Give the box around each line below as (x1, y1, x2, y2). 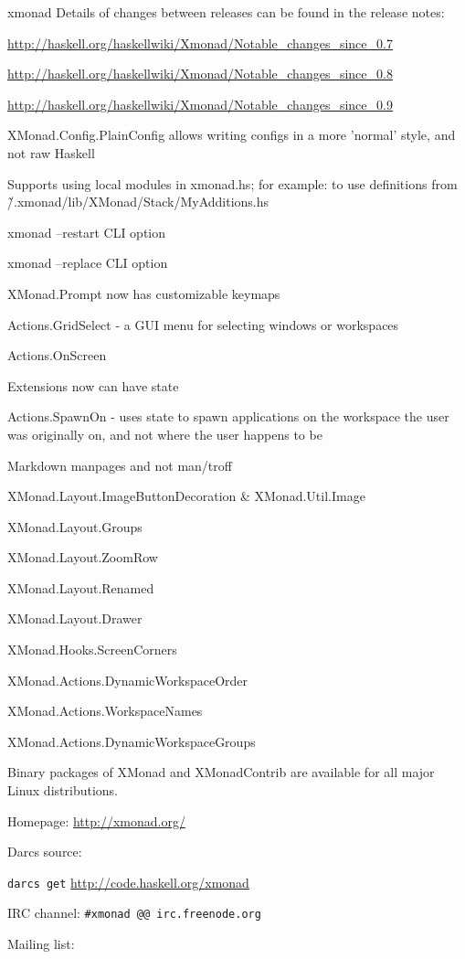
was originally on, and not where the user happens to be (7, 424, 322, 443)
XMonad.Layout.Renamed (7, 578, 154, 597)
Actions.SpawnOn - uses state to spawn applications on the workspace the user (7, 407, 449, 426)
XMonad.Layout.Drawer (7, 609, 143, 628)
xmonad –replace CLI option (7, 253, 168, 272)
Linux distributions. (7, 781, 118, 800)
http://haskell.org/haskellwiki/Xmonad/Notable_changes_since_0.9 (7, 94, 393, 113)
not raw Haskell (7, 143, 95, 162)
